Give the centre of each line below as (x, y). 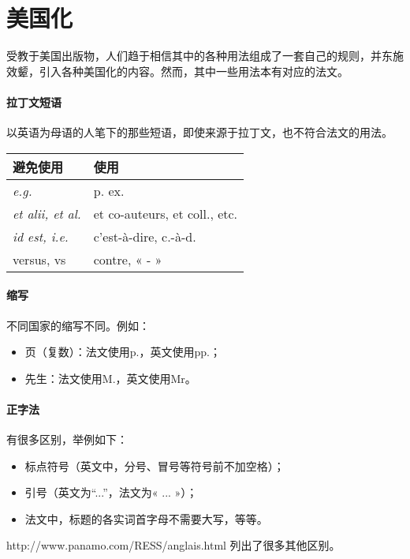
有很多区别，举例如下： (67, 439)
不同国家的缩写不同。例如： (78, 325)
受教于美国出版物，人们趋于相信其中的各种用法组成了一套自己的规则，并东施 (205, 56)
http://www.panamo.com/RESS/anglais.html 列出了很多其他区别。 (173, 545)
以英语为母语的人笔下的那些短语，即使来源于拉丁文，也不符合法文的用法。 (199, 132)
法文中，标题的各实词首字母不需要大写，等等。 (146, 518)
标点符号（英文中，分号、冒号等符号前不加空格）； (155, 465)
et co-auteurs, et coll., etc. (166, 213)
